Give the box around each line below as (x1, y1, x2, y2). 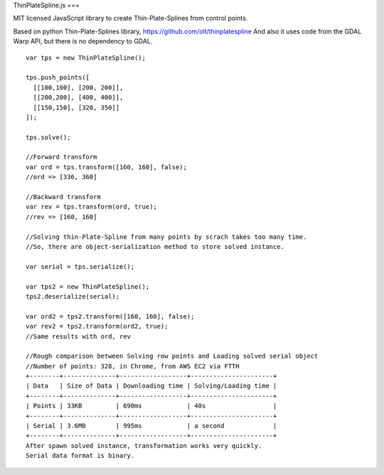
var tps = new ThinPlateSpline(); (26, 53, 146, 62)
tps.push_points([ (26, 73, 90, 82)
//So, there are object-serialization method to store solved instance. (26, 242, 284, 250)
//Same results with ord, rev (26, 332, 132, 341)
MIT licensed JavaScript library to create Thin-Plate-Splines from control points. (13, 14, 248, 23)
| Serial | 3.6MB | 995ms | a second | (26, 422, 277, 430)
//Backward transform (26, 193, 101, 201)
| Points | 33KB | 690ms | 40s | (26, 402, 277, 410)
